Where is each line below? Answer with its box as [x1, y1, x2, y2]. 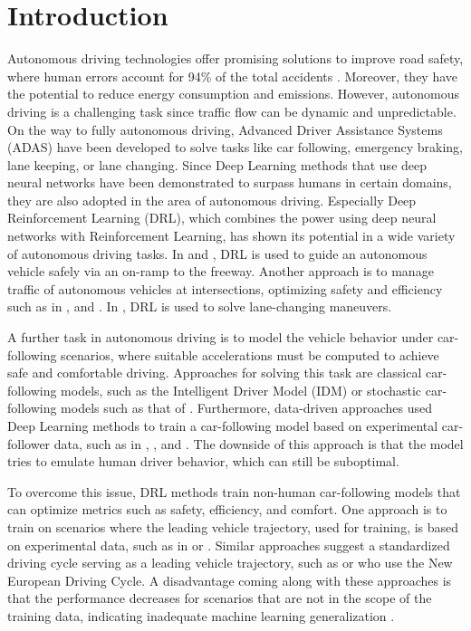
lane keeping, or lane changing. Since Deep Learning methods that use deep [7, 155, 428, 174]
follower [7, 434, 51, 453]
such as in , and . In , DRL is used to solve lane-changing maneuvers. [7, 297, 392, 316]
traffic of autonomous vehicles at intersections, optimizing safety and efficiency [7, 279, 443, 298]
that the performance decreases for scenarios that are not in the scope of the [7, 588, 432, 607]
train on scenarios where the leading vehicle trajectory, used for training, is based [7, 517, 459, 536]
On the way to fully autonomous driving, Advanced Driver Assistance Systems [7, 120, 443, 139]
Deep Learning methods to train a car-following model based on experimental [7, 416, 438, 435]
